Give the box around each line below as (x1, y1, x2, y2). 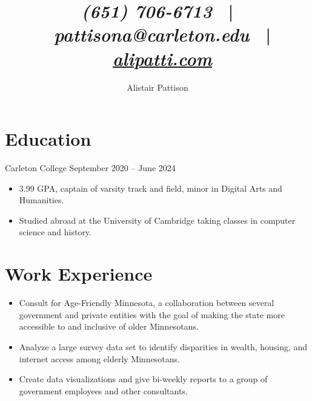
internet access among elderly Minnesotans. (19, 352, 180, 365)
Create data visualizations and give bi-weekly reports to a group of (19, 373, 268, 385)
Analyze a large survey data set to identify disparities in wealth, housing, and (19, 340, 308, 353)
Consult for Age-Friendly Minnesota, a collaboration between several (19, 296, 274, 309)
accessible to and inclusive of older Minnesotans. (19, 320, 199, 333)
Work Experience (5, 261, 153, 286)
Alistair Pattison (127, 80, 188, 93)
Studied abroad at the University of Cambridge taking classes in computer (19, 214, 296, 226)
